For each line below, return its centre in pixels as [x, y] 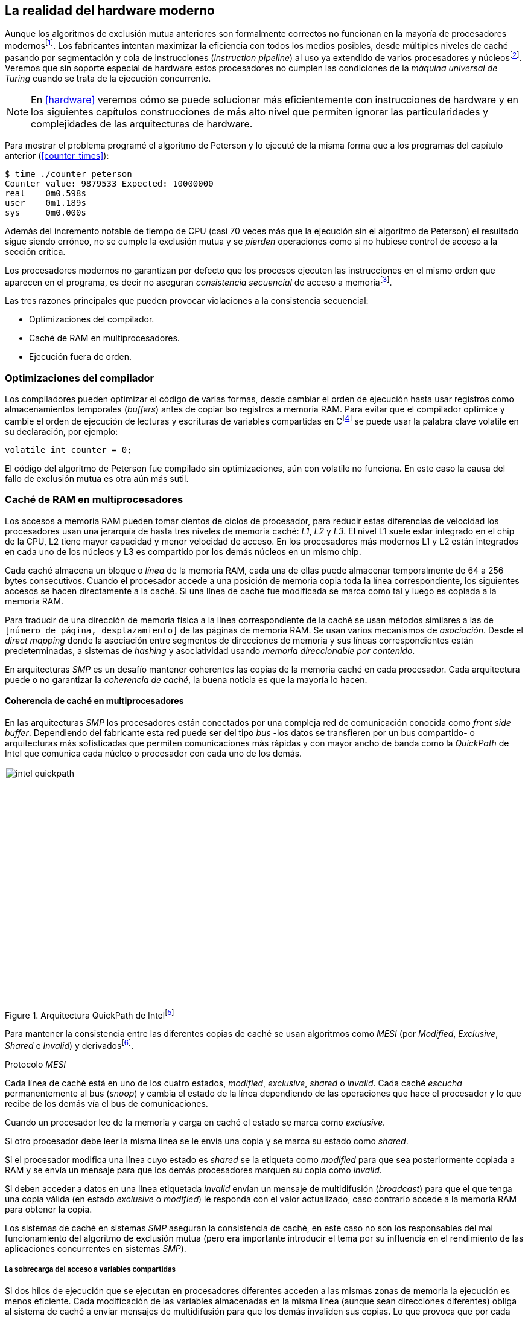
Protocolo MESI [36, 1065]
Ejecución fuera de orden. [81, 357]
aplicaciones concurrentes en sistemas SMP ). [96, 1249]
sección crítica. [35, 251]
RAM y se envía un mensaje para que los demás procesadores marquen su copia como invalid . [193, 1170]
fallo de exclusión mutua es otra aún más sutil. [97, 478]
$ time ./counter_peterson [68, 174]
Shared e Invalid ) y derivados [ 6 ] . [69, 1045]
